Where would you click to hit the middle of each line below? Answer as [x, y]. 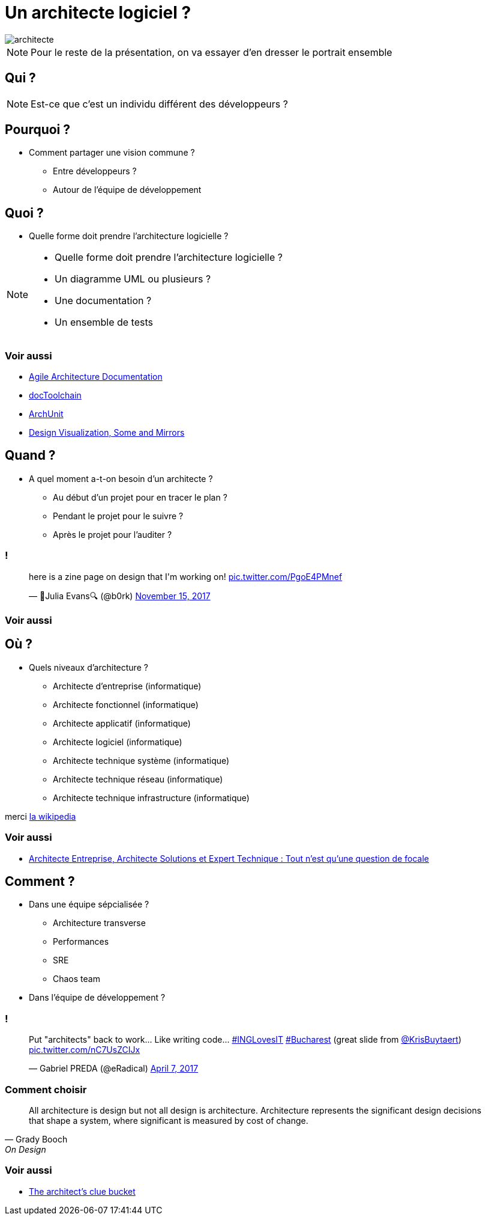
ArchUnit [46, 414]
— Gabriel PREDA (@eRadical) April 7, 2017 [114, 1069]
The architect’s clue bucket [82, 1191]
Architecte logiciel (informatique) [118, 742]
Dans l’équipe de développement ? [97, 998]
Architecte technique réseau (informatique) [138, 779]
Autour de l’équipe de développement [127, 190]
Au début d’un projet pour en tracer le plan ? [140, 497]
